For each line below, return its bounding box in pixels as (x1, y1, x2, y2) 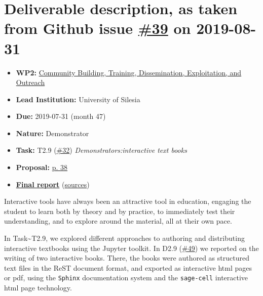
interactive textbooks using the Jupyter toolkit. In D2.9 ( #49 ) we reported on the (4, 242, 259, 253)
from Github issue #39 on (4, 18, 191, 38)
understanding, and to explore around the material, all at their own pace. (4, 216, 232, 226)
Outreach (16, 77, 45, 88)
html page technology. (4, 282, 72, 293)
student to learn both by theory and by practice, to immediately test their (4, 205, 235, 216)
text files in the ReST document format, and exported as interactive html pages (4, 262, 252, 273)
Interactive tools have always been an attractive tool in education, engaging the (4, 196, 251, 206)
